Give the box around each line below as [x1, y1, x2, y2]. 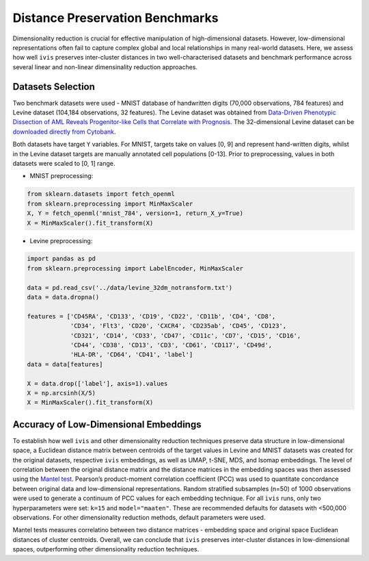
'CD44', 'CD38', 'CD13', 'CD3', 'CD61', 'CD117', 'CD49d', [70, 341, 273, 349]
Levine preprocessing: [29, 236, 93, 245]
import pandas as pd [27, 255, 96, 263]
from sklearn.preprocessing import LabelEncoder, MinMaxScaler [27, 264, 244, 272]
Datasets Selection [12, 81, 96, 92]
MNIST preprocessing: [29, 172, 94, 180]
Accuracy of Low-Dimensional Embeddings [12, 419, 202, 430]
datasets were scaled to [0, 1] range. [12, 159, 115, 167]
